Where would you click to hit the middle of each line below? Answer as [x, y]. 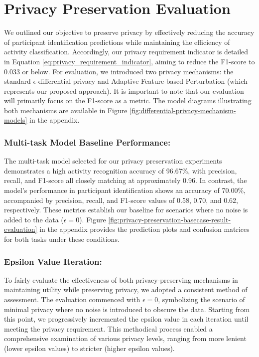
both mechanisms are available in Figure [66, 110]
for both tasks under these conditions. [62, 239]
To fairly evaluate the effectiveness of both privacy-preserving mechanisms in [121, 279]
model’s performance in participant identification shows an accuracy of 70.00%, [125, 190]
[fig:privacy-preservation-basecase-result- [170, 219]
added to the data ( [34, 219]
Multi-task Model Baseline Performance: [87, 142]
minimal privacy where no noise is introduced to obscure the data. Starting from [127, 309]
